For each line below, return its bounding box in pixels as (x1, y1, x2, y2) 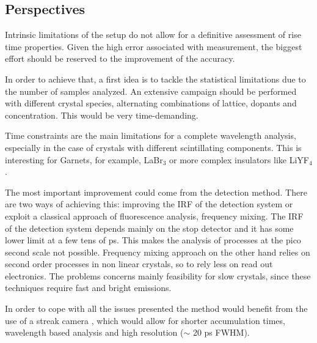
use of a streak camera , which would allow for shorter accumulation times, (5, 314, 285, 326)
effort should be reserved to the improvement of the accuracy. (5, 52, 235, 65)
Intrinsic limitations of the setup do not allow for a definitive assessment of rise (5, 28, 301, 41)
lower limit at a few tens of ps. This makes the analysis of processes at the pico (5, 234, 301, 246)
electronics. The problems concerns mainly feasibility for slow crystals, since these (5, 269, 311, 282)
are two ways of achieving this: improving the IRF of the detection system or (5, 197, 293, 210)
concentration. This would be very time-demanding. (5, 108, 199, 121)
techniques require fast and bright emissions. (5, 281, 172, 294)
